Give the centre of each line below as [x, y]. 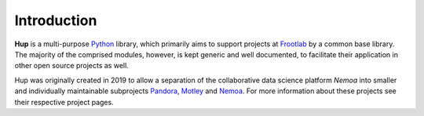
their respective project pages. [64, 102]
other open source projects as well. [71, 66]
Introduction [56, 20]
